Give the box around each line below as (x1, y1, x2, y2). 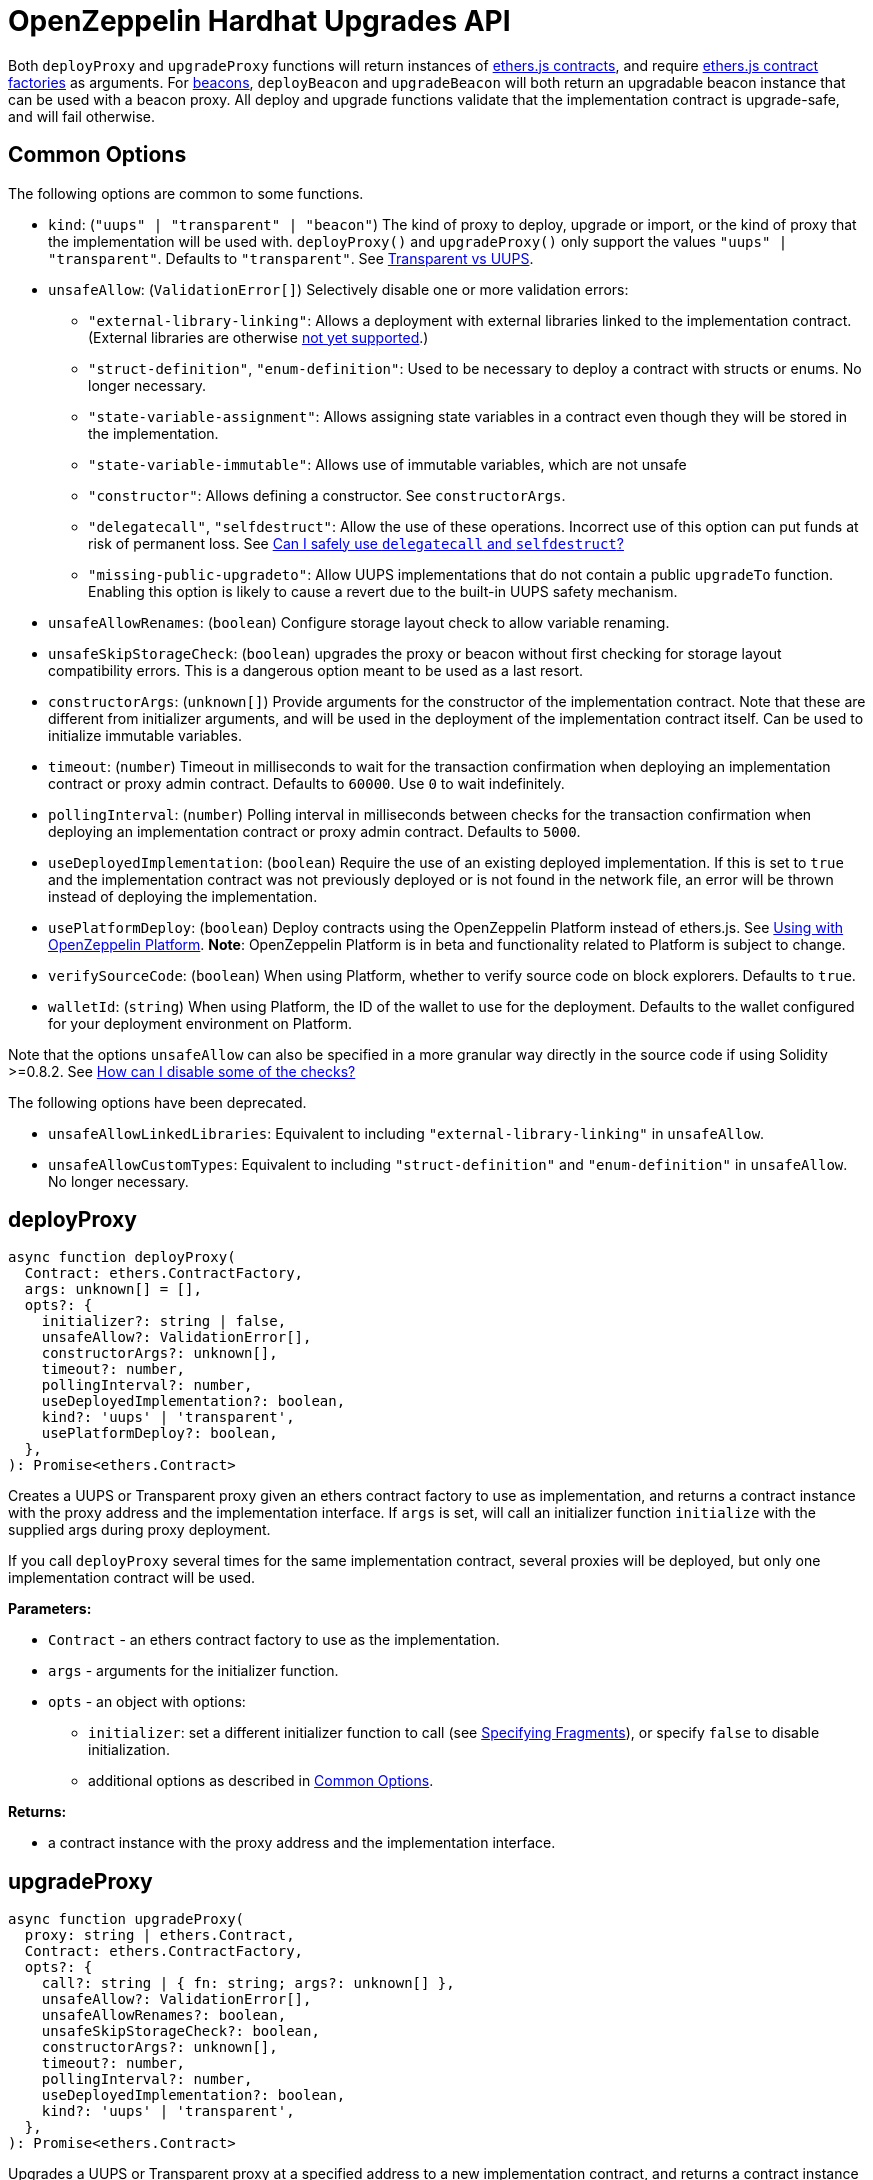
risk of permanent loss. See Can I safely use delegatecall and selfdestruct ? (88, 534, 624, 552)
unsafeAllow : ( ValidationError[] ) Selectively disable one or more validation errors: (48, 280, 629, 298)
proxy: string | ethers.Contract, (24, 1927, 295, 1944)
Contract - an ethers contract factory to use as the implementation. (48, 1631, 500, 1649)
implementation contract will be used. (8, 1569, 256, 1587)
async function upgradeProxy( (8, 1911, 245, 1928)
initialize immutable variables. (48, 726, 242, 744)
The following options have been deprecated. (8, 1093, 307, 1111)
